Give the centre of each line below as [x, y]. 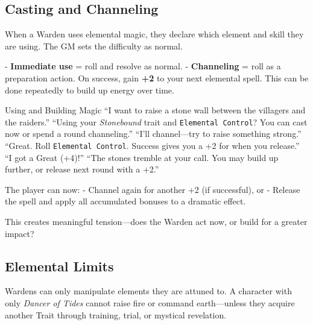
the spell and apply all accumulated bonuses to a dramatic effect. [125, 201]
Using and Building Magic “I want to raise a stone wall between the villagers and [155, 110]
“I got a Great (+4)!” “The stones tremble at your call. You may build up [142, 157]
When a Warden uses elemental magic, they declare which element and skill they [154, 34]
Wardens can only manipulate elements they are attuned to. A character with [148, 291]
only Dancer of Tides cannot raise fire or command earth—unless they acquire [150, 303]
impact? [20, 233]
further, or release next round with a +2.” [82, 169]
